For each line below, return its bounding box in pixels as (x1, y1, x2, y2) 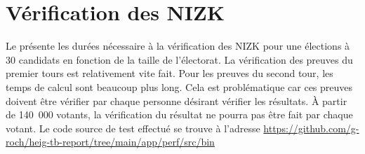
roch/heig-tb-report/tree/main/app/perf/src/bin (6, 134, 215, 149)
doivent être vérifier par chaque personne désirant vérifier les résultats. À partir (6, 93, 347, 108)
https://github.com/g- (263, 120, 359, 135)
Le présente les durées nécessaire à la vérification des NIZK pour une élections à (6, 38, 350, 53)
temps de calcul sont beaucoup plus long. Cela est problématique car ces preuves (6, 79, 353, 94)
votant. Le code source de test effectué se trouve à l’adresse (6, 120, 260, 135)
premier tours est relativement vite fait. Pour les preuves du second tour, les (6, 66, 333, 80)
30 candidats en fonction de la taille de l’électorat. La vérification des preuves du (6, 52, 353, 66)
